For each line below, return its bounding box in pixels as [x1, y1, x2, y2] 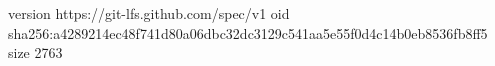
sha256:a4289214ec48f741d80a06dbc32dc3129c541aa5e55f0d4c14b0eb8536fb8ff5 [8, 22, 488, 43]
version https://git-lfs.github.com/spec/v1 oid [8, 3, 290, 23]
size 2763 [8, 42, 63, 63]
